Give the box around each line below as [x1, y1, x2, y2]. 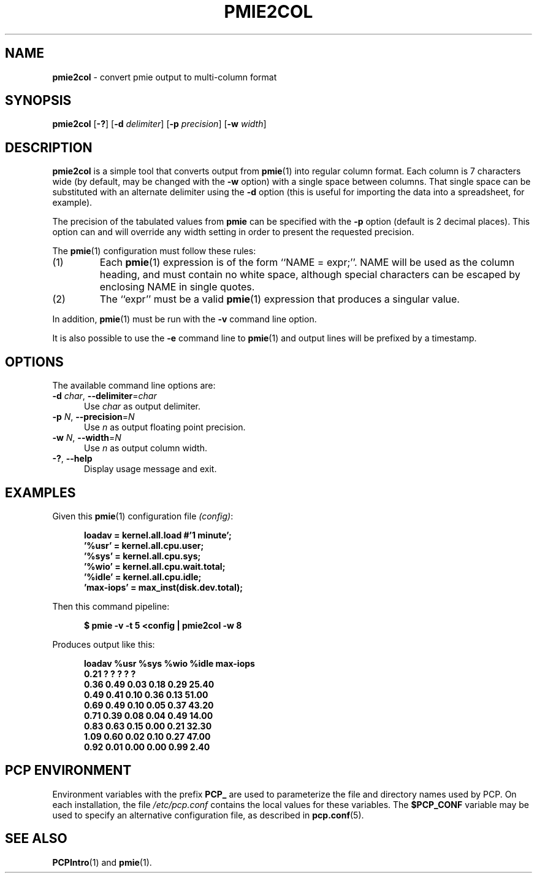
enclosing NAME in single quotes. [99, 281, 255, 293]
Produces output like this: [52, 639, 155, 650]
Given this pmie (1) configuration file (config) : [52, 510, 234, 521]
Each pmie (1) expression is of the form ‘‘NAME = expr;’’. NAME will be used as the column [99, 256, 515, 269]
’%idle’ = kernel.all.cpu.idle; [84, 571, 202, 582]
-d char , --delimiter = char [52, 390, 157, 402]
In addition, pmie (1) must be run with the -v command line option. [52, 314, 317, 325]
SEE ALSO [5, 831, 67, 847]
